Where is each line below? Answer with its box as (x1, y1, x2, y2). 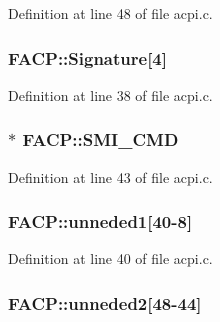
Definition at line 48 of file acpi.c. (8, 3, 213, 23)
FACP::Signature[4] (8, 45, 167, 70)
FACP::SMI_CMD (22, 127, 179, 152)
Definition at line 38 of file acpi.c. (8, 84, 213, 105)
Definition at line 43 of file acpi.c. (8, 166, 213, 187)
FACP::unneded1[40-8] (8, 209, 193, 234)
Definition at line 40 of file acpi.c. (8, 248, 213, 269)
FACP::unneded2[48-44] (8, 290, 202, 315)
